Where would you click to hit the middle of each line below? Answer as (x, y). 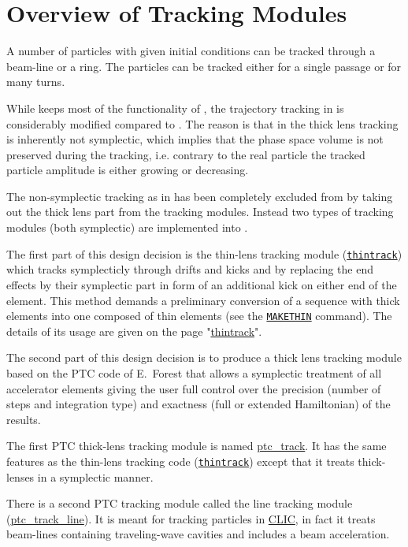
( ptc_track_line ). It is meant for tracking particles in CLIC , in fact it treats (191, 518)
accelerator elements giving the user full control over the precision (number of (194, 388)
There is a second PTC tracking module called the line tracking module (180, 503)
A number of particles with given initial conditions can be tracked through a (191, 51)
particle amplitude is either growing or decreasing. (128, 170)
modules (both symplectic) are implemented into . (127, 227)
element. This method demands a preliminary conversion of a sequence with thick (203, 300)
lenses (20, 476)
